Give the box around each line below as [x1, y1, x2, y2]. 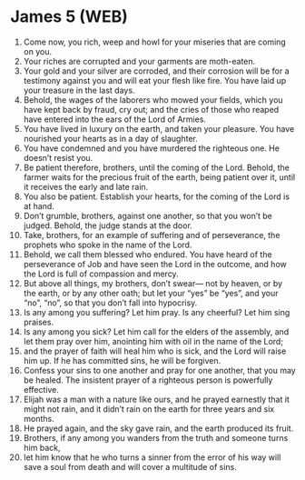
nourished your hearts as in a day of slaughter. [23, 133, 199, 144]
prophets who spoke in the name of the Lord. [23, 239, 192, 250]
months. [23, 413, 55, 424]
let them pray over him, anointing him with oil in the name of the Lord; [23, 335, 284, 346]
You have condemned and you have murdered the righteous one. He [23, 143, 280, 154]
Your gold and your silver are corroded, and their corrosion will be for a [23, 65, 290, 76]
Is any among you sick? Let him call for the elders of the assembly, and [23, 325, 290, 337]
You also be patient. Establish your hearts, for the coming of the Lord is [23, 191, 290, 202]
